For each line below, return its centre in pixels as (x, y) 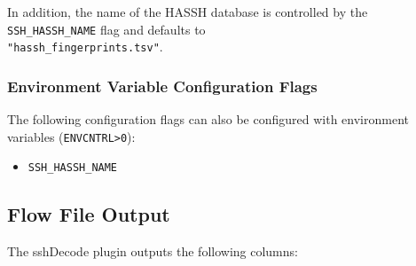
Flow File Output (89, 214)
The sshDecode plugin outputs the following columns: (153, 251)
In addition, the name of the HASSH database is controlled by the (188, 12)
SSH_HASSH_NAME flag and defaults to (106, 29)
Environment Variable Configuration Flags (162, 86)
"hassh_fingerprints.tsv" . (85, 47)
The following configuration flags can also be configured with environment (208, 119)
